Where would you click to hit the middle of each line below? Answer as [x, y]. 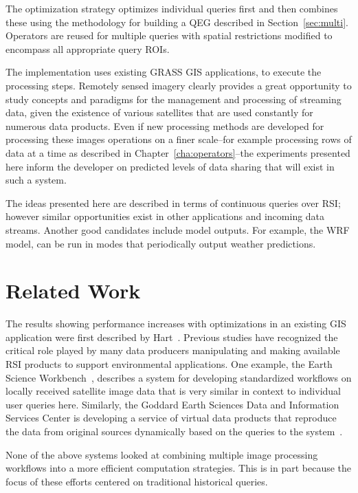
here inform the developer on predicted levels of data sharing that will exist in [170, 166]
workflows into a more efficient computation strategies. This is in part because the [179, 468]
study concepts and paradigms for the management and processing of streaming [174, 99]
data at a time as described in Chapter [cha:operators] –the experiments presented [178, 152]
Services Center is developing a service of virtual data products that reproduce [171, 418]
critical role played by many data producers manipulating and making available [173, 350]
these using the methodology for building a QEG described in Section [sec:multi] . [177, 22]
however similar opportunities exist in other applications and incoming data [165, 216]
